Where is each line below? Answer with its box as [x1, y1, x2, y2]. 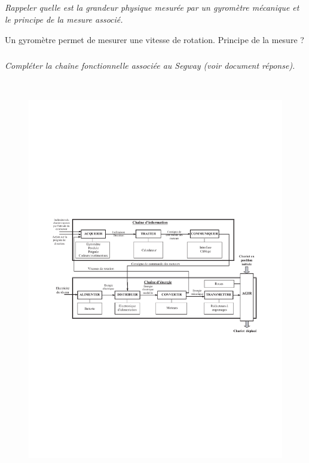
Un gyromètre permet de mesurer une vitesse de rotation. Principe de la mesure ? [5, 33, 304, 45]
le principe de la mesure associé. [5, 13, 123, 25]
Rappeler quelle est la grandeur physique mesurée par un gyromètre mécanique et [5, 1, 299, 14]
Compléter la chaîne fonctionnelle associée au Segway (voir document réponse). [5, 59, 295, 71]
